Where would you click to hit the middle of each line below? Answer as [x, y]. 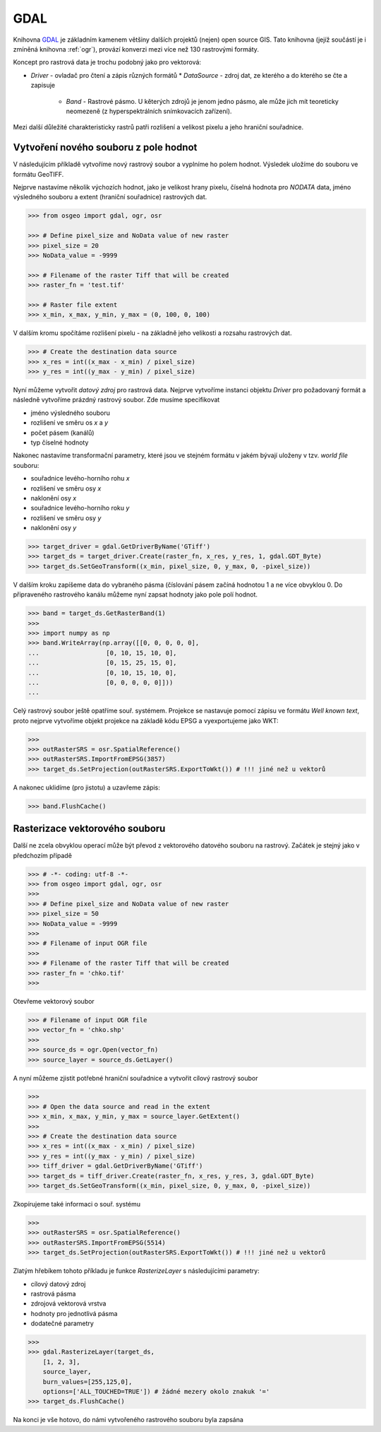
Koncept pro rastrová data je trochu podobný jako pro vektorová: [107, 62]
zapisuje [43, 86]
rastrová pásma [53, 1293]
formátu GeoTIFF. [38, 174]
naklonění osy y [54, 528]
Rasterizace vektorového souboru [89, 829]
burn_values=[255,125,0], [87, 1381]
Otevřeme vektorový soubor [54, 1001]
